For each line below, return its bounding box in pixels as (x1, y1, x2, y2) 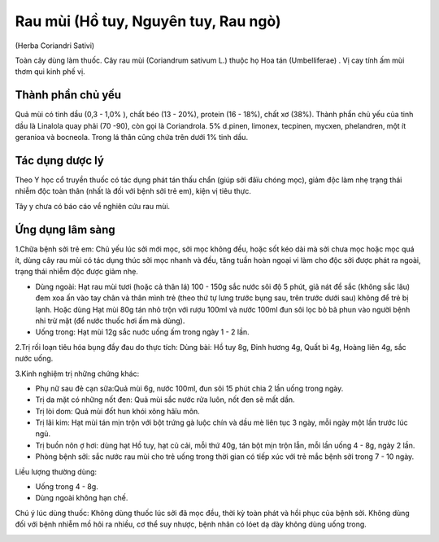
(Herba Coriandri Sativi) (15, 41, 95, 50)
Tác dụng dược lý (15, 153, 105, 167)
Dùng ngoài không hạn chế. (35, 493, 128, 503)
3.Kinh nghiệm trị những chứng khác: (15, 369, 140, 378)
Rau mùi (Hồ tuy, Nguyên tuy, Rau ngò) (15, 12, 281, 30)
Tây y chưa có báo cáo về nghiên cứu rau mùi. (15, 201, 171, 211)
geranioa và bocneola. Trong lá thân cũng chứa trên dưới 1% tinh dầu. (15, 133, 248, 142)
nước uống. (15, 354, 54, 364)
